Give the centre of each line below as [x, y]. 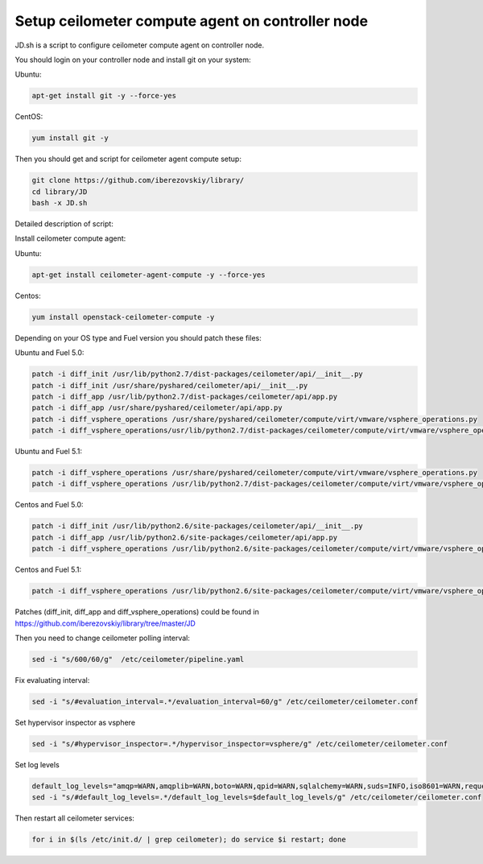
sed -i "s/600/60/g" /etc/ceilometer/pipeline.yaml [138, 659]
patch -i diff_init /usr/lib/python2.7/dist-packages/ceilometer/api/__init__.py [198, 374]
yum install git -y [70, 138]
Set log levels [37, 764]
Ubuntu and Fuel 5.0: [50, 353]
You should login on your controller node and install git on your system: [133, 60]
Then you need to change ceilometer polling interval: [103, 638]
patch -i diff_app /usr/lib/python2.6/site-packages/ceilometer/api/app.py [185, 537]
